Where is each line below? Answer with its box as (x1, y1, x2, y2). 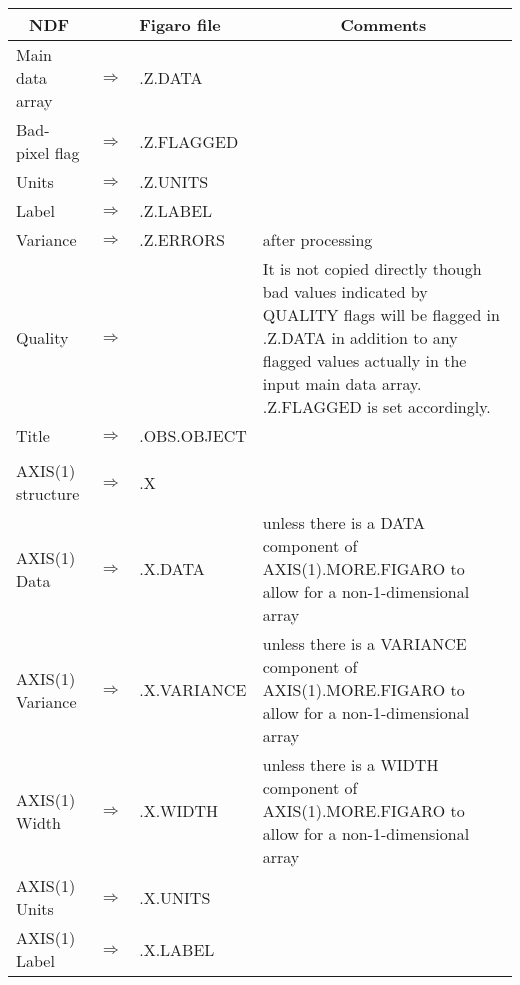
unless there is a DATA (262, 511, 426, 534)
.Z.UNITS (139, 170, 209, 193)
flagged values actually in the (262, 349, 467, 372)
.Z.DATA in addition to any (262, 326, 458, 349)
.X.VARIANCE (139, 678, 247, 701)
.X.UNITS (139, 885, 211, 909)
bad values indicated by (262, 280, 428, 303)
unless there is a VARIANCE (262, 632, 467, 655)
